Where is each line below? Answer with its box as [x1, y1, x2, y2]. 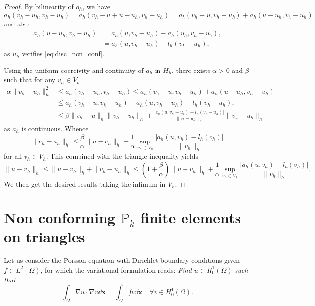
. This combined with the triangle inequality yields [46, 151, 198, 161]
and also [4, 18, 29, 28]
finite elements [140, 208, 241, 228]
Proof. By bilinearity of [4, 1, 74, 11]
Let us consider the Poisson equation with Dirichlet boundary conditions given [4, 255, 240, 265]
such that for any [4, 74, 56, 85]
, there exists [172, 65, 210, 75]
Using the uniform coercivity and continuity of [4, 65, 144, 75]
